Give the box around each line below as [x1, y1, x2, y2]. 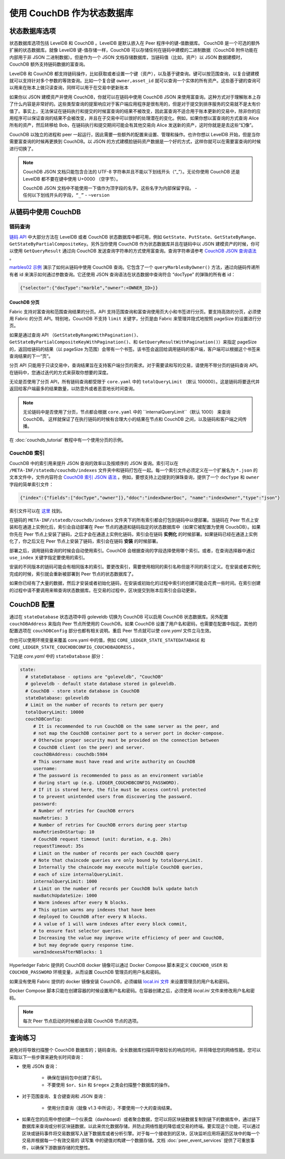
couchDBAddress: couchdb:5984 [33, 751, 108, 758]
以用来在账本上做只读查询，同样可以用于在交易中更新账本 [9, 85, 128, 91]
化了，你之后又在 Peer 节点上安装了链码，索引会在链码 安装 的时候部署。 [9, 538, 161, 544]
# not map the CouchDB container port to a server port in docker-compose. [33, 730, 225, 736]
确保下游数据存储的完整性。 [35, 1144, 93, 1150]
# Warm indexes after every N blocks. [33, 900, 129, 905]
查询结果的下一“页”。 [9, 353, 53, 359]
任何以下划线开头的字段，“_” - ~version [23, 192, 110, 198]
